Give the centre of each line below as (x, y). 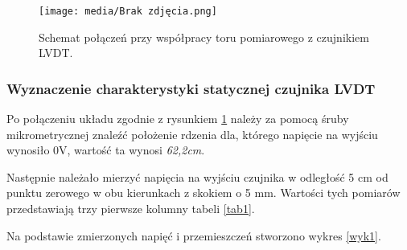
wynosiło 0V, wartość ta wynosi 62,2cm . (106, 150)
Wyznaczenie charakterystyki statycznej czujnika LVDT (191, 88)
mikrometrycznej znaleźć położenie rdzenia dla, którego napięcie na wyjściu (192, 134)
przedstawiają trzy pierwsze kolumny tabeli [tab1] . (131, 209)
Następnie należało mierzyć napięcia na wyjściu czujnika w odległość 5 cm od (197, 176)
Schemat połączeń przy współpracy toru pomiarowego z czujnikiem (204, 37)
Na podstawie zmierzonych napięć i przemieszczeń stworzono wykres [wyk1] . (194, 235)
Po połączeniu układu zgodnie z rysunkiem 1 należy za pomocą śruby (178, 119)
